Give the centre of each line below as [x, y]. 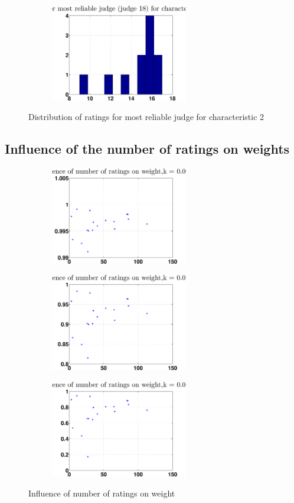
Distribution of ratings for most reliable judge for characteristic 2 [146, 117]
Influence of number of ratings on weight [102, 493]
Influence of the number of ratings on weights [147, 149]
